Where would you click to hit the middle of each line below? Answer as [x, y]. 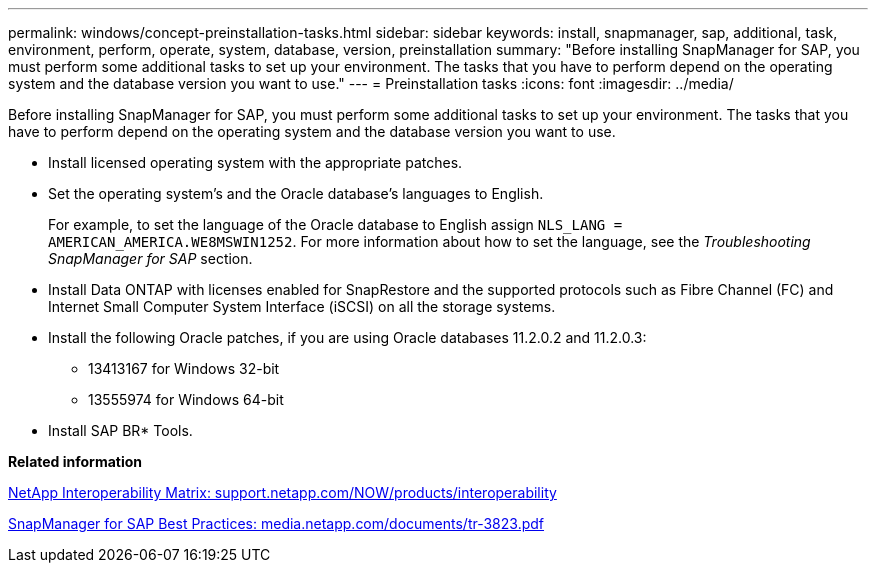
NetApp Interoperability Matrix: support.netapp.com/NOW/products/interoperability [282, 492]
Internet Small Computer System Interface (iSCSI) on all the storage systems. [302, 306]
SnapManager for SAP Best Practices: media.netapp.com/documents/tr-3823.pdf [276, 523]
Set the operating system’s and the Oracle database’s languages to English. [296, 193]
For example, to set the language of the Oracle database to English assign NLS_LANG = [335, 224]
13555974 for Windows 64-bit [186, 399]
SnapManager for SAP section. [150, 258]
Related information [75, 461]
